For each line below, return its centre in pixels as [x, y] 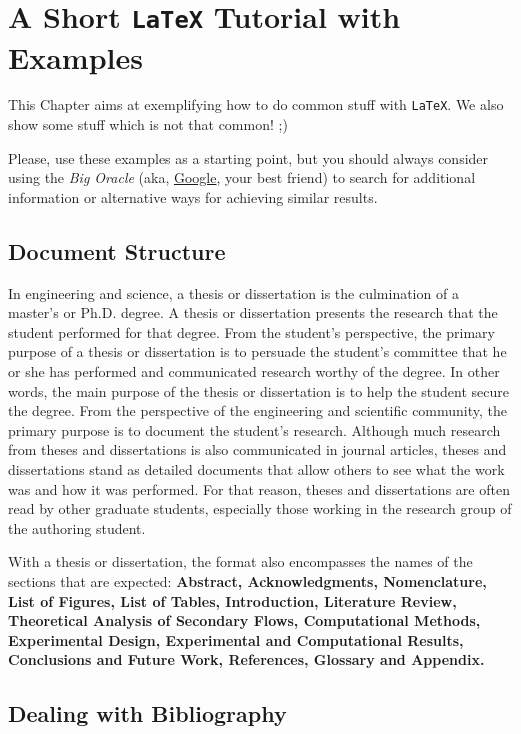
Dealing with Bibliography [147, 713]
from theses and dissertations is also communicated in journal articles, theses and [257, 449]
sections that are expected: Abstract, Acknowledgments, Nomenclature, [247, 580]
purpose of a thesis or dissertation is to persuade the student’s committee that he [257, 351]
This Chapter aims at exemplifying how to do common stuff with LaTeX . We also [256, 104]
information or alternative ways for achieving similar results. [193, 196]
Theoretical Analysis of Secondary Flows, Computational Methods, [244, 620]
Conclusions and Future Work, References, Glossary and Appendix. [246, 659]
